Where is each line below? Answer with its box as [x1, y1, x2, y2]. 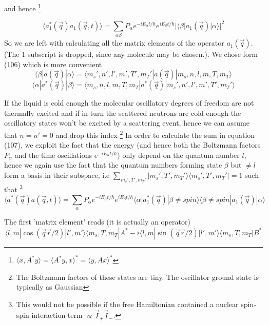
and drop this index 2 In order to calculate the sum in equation [55, 128, 255, 140]
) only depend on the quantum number [117, 149, 240, 160]
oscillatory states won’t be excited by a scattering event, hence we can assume [4, 117, 250, 128]
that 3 [4, 182, 23, 194]
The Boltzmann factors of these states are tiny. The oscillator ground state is [16, 271, 259, 282]
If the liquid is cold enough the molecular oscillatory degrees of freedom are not [4, 97, 254, 108]
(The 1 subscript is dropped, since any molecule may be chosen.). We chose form [4, 49, 258, 59]
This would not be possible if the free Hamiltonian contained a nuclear [16, 298, 239, 309]
